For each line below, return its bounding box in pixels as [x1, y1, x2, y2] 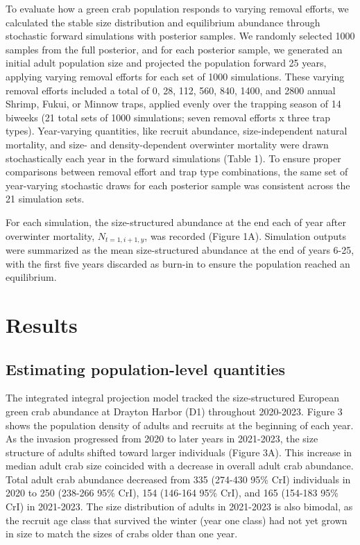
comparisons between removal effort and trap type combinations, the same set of [6, 164, 348, 179]
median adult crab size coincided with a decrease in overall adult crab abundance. [6, 458, 354, 473]
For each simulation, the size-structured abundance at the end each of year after [6, 214, 346, 229]
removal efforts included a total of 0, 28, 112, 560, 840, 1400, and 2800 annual [6, 83, 336, 97]
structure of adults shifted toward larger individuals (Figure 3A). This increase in [6, 444, 352, 459]
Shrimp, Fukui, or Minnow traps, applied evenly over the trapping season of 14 [6, 96, 341, 111]
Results [6, 310, 78, 338]
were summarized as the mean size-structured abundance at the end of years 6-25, [6, 242, 354, 257]
